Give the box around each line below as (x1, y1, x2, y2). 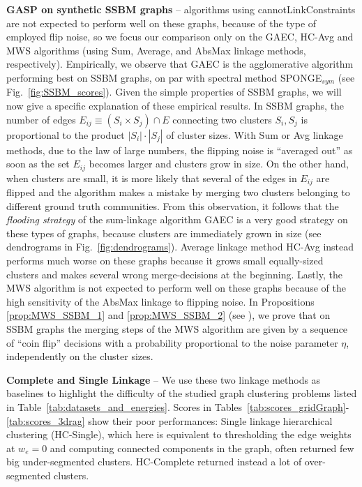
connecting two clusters (172, 112, 272, 126)
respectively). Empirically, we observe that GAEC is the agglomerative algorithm (6, 57, 354, 71)
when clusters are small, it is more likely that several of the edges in (6, 170, 297, 185)
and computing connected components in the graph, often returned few (50, 440, 354, 455)
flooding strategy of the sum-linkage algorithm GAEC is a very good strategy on (6, 212, 348, 227)
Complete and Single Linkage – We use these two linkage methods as (6, 372, 321, 387)
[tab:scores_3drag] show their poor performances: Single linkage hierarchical (6, 413, 333, 428)
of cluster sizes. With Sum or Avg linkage (166, 127, 343, 142)
